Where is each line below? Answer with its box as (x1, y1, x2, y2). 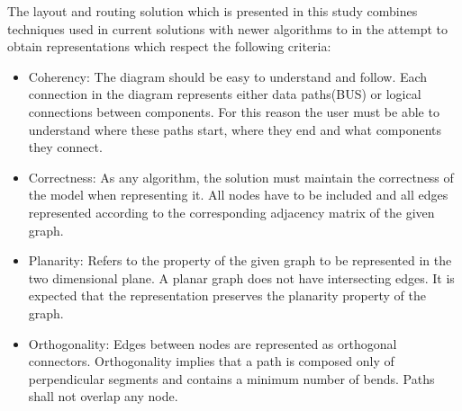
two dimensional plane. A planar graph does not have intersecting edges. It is (28, 268, 455, 287)
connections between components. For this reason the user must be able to (28, 102, 439, 121)
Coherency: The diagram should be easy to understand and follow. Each (28, 67, 428, 85)
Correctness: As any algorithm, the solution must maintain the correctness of (28, 167, 454, 186)
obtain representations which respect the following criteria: (7, 37, 331, 56)
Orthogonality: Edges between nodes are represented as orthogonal (28, 334, 397, 353)
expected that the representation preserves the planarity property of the (28, 286, 426, 305)
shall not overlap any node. (28, 387, 178, 406)
